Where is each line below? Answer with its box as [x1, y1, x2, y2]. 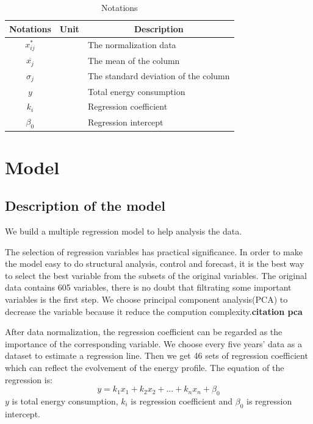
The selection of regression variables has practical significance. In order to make [5, 245, 303, 258]
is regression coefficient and [131, 395, 233, 408]
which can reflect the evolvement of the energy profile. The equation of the [5, 361, 284, 374]
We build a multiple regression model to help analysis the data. [5, 225, 242, 238]
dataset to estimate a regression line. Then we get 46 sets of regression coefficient [5, 349, 308, 362]
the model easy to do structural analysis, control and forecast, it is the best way [5, 257, 304, 270]
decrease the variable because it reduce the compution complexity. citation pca [5, 305, 303, 317]
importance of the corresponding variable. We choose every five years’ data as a [5, 337, 303, 350]
